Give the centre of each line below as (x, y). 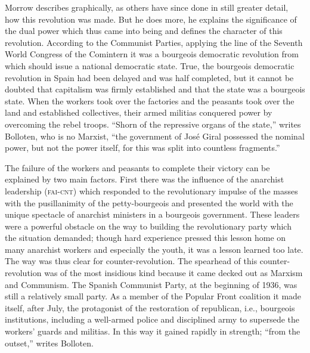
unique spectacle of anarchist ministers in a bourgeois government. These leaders (152, 214)
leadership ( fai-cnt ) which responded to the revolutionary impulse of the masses (151, 191)
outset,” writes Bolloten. (49, 343)
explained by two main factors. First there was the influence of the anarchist (145, 179)
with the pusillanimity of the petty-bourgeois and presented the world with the (149, 202)
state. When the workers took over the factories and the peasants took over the (150, 100)
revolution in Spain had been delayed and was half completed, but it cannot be (149, 77)
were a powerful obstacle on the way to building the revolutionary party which (148, 226)
